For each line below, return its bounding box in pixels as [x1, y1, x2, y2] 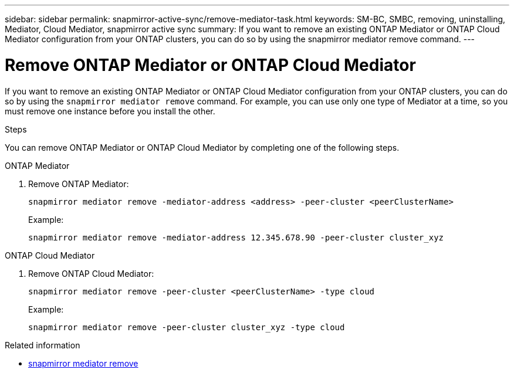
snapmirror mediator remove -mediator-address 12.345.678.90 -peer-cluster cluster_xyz [28, 232, 444, 242]
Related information [5, 340, 80, 350]
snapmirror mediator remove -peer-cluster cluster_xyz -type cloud [28, 322, 345, 332]
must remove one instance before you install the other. [5, 106, 215, 116]
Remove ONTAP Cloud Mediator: [28, 268, 154, 279]
